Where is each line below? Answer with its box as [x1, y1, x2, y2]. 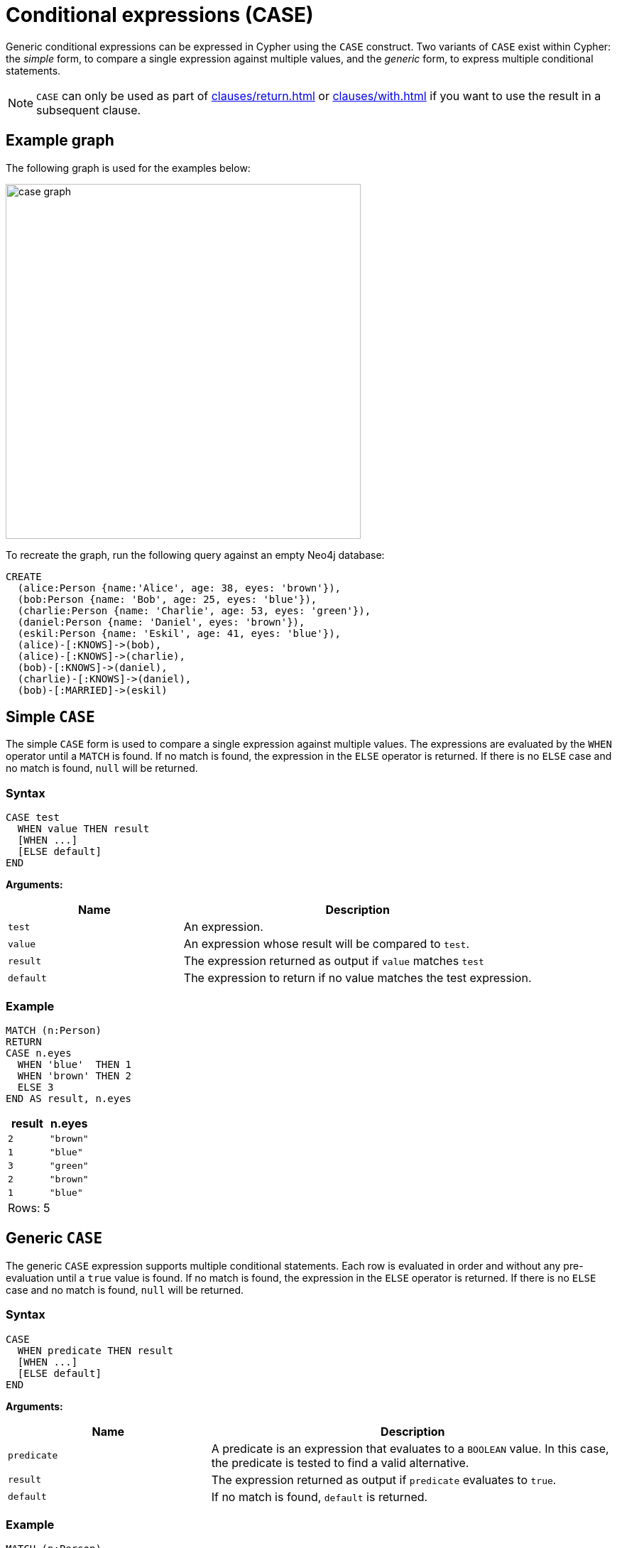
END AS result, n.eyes [6, 1092, 132, 1104]
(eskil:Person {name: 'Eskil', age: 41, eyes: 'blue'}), [17, 627, 342, 639]
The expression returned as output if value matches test [183, 954, 484, 969]
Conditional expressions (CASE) [6, 3, 314, 27]
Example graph [6, 131, 114, 150]
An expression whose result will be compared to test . [183, 937, 469, 952]
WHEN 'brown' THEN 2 [17, 1069, 132, 1081]
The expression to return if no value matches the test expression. [183, 971, 532, 986]
